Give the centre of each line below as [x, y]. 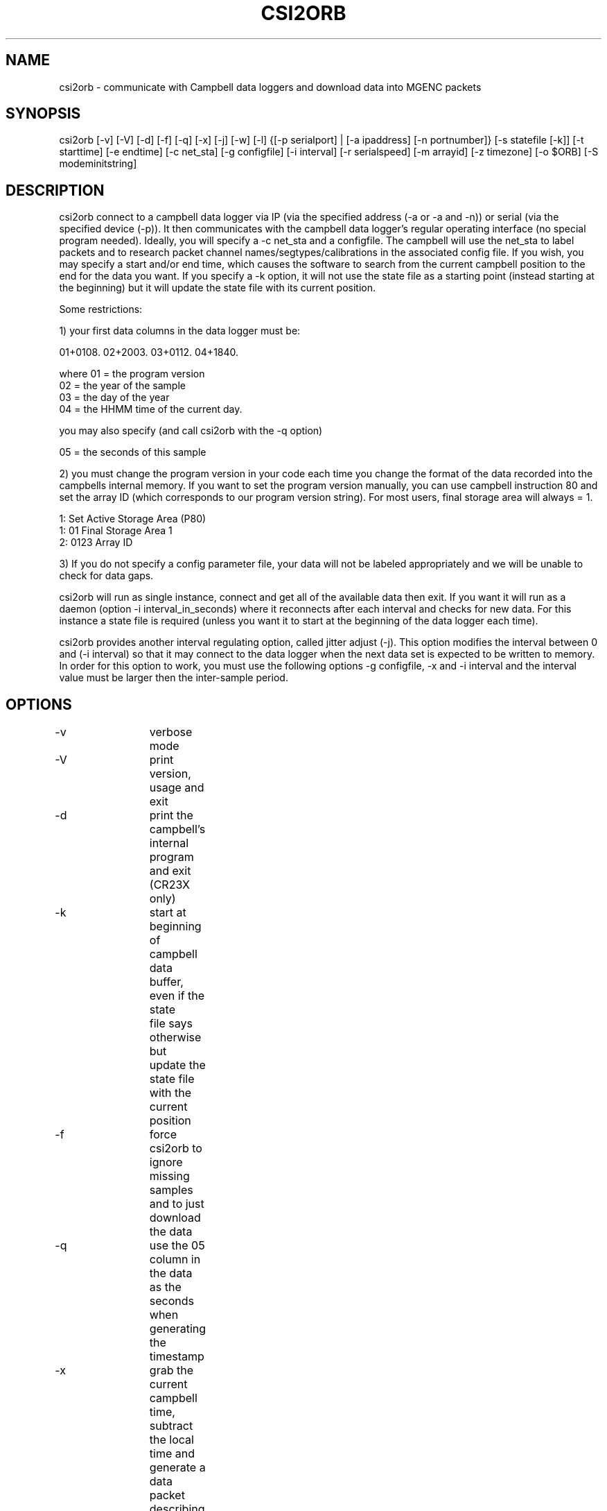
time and [172, 1454]
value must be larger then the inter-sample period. [174, 678]
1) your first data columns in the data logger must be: [180, 331]
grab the [171, 1371]
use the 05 [177, 1246]
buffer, [166, 982]
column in [175, 1260]
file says [171, 1024]
